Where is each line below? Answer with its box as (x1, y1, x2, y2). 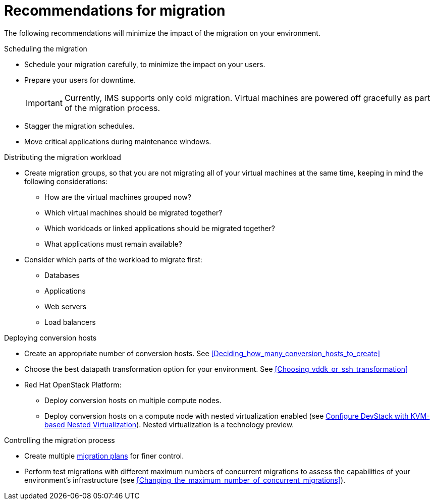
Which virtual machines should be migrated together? (44, 208, 223, 217)
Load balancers (44, 317, 96, 326)
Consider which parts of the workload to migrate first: (24, 255, 202, 264)
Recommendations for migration (4, 2, 226, 19)
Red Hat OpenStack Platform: (24, 380, 122, 389)
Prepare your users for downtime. (24, 75, 136, 84)
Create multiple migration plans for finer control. (24, 451, 184, 460)
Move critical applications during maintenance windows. (24, 137, 211, 146)
